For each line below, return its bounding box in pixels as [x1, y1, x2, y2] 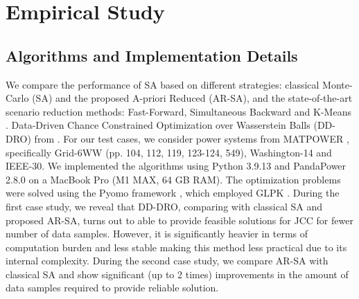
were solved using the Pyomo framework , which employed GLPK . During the [6, 185, 340, 200]
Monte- [322, 77, 353, 91]
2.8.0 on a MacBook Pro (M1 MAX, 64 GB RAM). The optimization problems [6, 172, 341, 186]
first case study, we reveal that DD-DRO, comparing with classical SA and [6, 199, 323, 213]
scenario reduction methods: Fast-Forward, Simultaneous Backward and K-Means [6, 104, 351, 118]
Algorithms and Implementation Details [6, 44, 298, 66]
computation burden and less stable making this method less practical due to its [6, 239, 347, 254]
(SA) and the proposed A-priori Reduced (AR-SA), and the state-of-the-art [32, 91, 353, 105]
